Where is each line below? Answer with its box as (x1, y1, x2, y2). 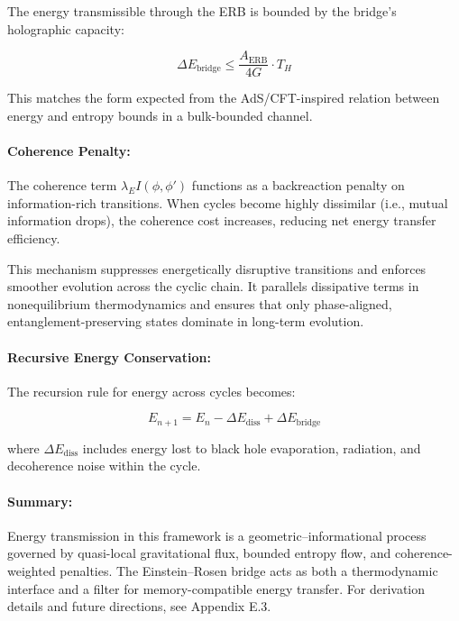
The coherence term (7, 176, 117, 195)
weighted (7, 562, 56, 580)
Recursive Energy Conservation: (7, 347, 211, 366)
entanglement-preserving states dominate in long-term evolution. (7, 312, 364, 331)
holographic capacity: (7, 19, 124, 38)
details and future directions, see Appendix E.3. (7, 597, 271, 616)
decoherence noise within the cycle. (7, 456, 201, 475)
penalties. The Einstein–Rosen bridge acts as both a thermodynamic (60, 562, 438, 580)
